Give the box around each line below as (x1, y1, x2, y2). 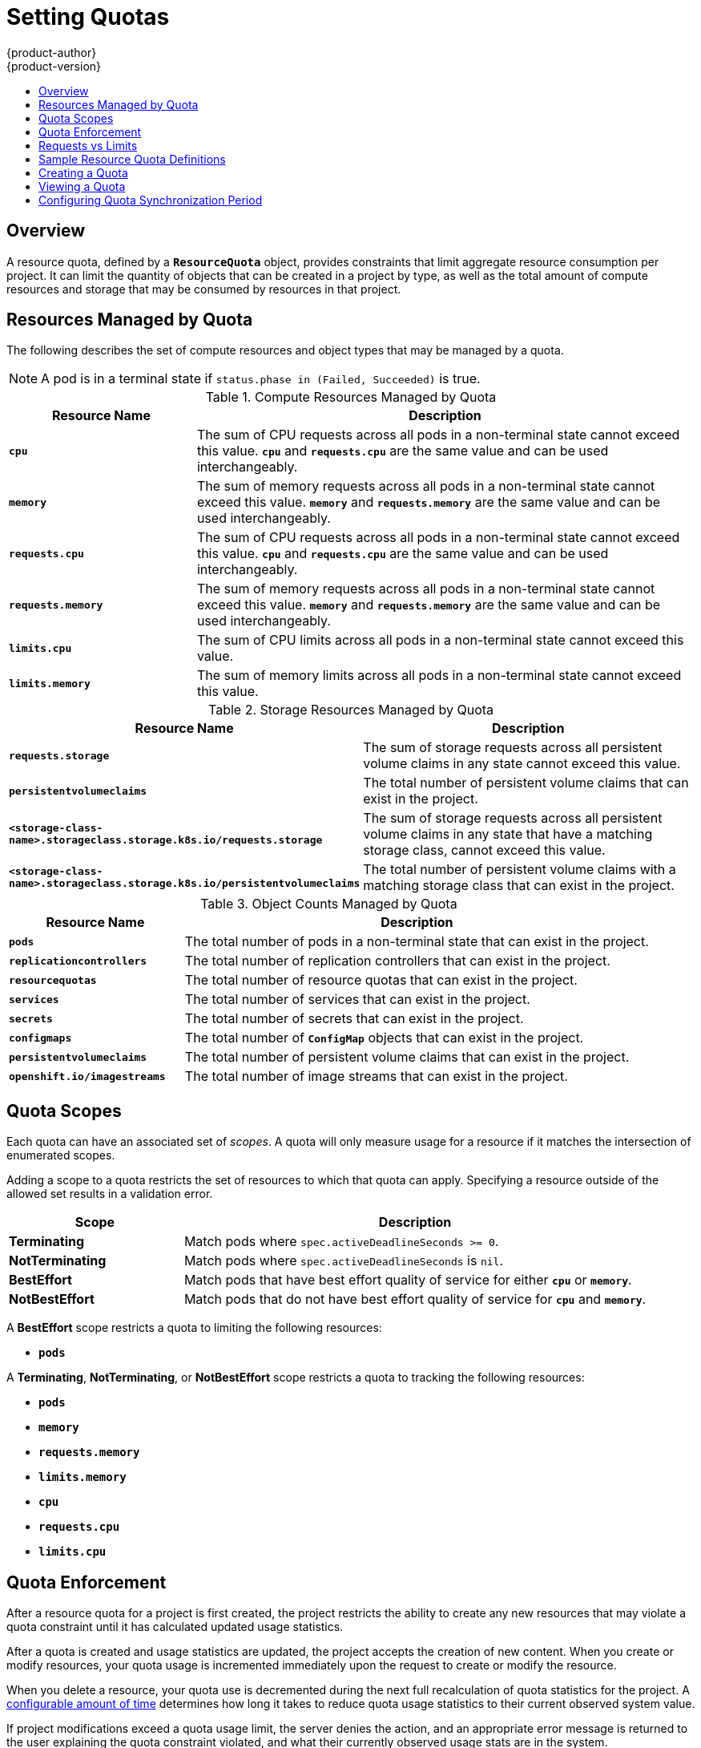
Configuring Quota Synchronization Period (38, 192, 263, 207)
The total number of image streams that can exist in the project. (184, 1068, 568, 1085)
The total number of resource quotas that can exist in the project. (184, 972, 578, 989)
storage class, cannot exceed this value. (363, 842, 606, 859)
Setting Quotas (6, 3, 170, 30)
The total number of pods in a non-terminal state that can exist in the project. (184, 933, 649, 950)
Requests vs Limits (38, 138, 138, 152)
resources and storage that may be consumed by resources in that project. (6, 281, 401, 296)
